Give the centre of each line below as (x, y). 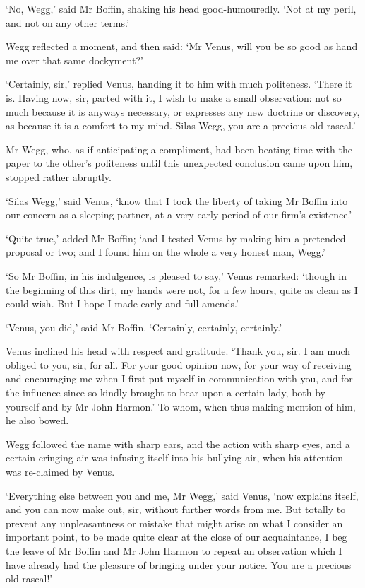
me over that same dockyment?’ (74, 60)
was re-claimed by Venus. (60, 472)
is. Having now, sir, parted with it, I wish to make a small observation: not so (174, 97)
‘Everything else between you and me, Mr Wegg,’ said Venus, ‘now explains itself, (182, 495)
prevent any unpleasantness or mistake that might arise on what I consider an (174, 523)
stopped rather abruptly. (59, 176)
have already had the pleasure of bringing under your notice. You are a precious (179, 564)
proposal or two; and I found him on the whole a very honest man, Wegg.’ (166, 252)
